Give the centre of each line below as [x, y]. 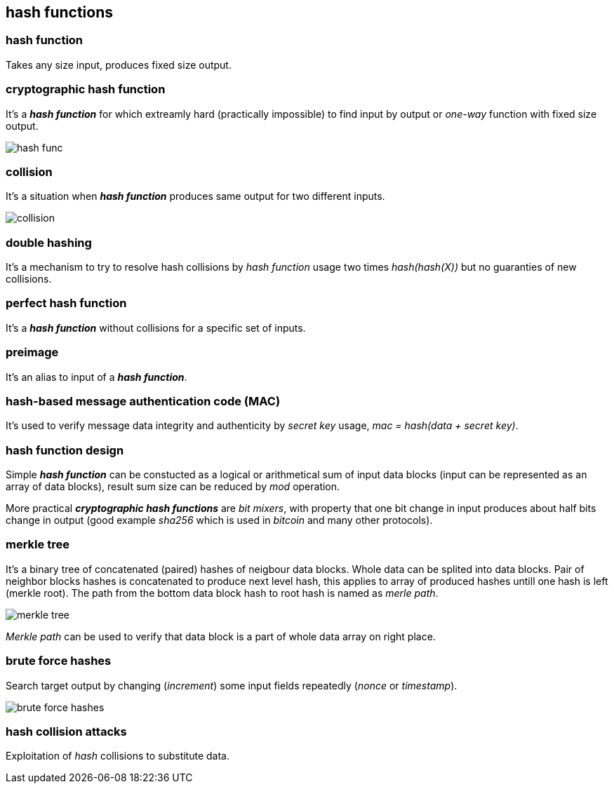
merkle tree [38, 545]
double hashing [49, 242]
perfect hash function [66, 303]
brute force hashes [59, 661]
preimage [32, 352]
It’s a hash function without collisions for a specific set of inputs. [156, 328]
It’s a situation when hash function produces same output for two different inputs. [195, 196]
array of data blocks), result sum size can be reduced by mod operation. [173, 487]
